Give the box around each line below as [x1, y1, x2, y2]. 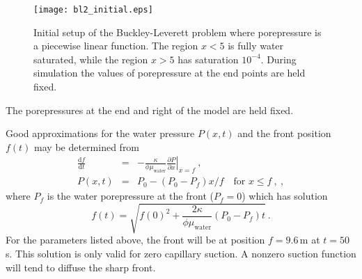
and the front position [237, 126, 331, 141]
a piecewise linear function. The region [33, 38, 198, 53]
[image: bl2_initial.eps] [33, 5, 153, 15]
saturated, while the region [33, 51, 148, 66]
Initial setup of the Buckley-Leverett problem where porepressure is [33, 24, 322, 39]
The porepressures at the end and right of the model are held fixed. [6, 102, 294, 117]
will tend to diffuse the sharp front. [6, 260, 156, 274]
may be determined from [34, 139, 140, 154]
